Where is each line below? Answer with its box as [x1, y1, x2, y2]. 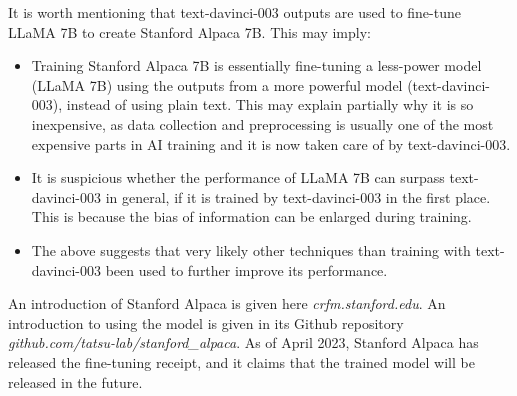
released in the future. [8, 371, 143, 392]
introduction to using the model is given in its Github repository [8, 312, 404, 333]
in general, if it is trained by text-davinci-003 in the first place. [105, 186, 491, 207]
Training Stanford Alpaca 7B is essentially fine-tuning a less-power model [31, 55, 482, 76]
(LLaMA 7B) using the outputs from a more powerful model [31, 74, 403, 95]
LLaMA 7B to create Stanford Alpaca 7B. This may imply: [8, 21, 371, 42]
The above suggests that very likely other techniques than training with [31, 239, 471, 260]
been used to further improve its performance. [105, 259, 388, 280]
